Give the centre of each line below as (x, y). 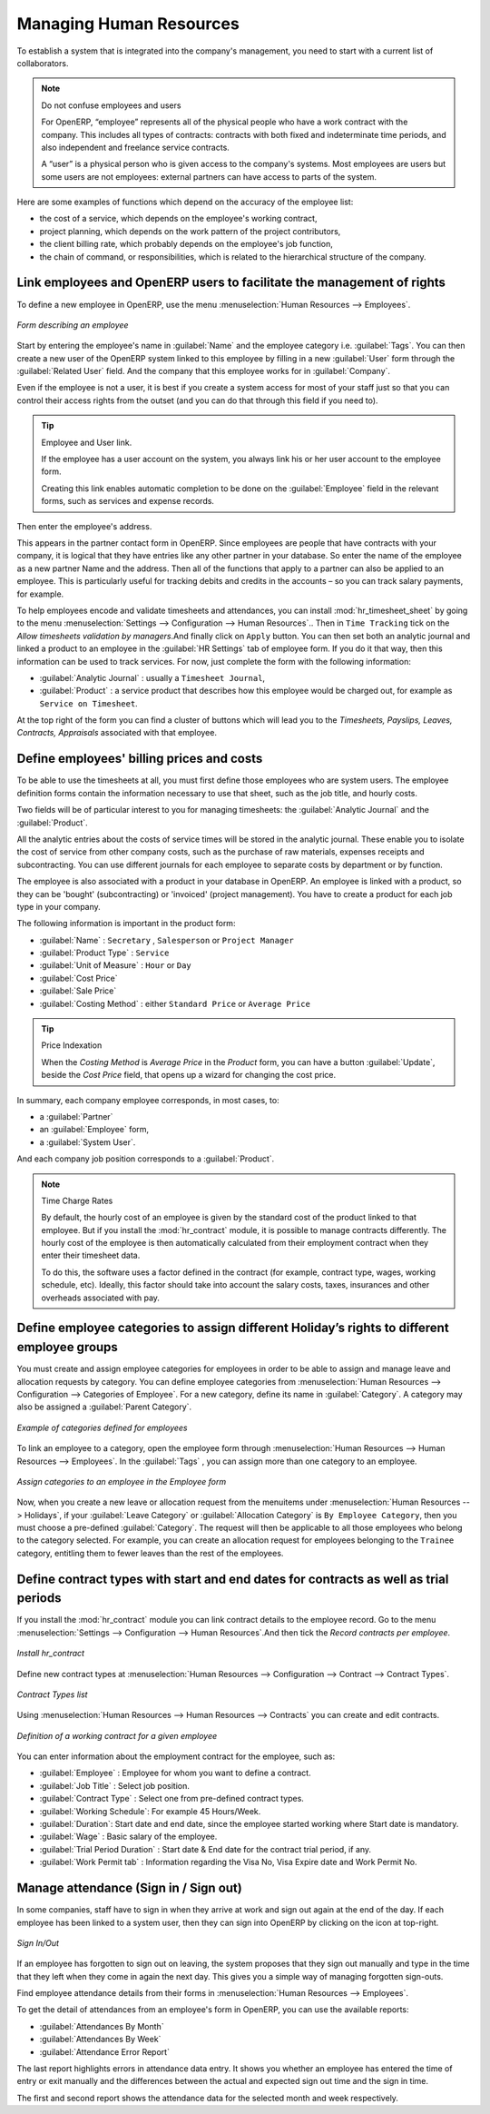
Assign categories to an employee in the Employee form (122, 1481)
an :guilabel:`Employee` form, (94, 1130)
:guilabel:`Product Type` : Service (104, 953)
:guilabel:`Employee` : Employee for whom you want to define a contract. (176, 1773)
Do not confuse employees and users (111, 105)
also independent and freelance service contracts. (136, 147)
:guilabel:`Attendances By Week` (100, 2040)
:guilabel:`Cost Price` (78, 978)
